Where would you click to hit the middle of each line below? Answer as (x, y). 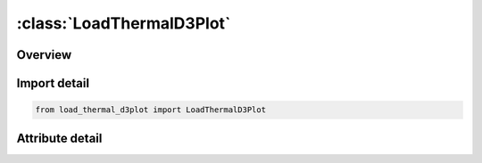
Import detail (53, 83)
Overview (44, 55)
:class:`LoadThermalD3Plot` (124, 23)
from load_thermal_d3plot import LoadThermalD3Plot (151, 110)
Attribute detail (59, 138)
